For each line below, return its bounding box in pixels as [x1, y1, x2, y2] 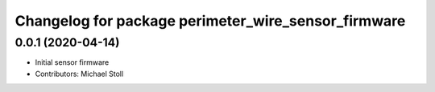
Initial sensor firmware [35, 58, 110, 67]
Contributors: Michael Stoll [35, 69, 124, 78]
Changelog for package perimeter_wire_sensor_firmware [14, 12, 406, 30]
